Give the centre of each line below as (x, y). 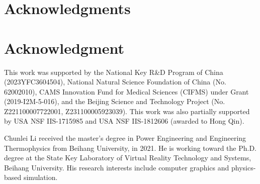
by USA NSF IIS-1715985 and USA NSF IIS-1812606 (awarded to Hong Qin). (124, 121)
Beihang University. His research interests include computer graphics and (117, 167)
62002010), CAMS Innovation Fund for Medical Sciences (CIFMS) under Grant (126, 91)
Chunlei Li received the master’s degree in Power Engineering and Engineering (125, 138)
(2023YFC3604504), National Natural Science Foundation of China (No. (115, 82)
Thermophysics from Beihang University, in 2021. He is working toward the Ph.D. (130, 148)
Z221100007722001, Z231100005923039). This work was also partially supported (127, 111)
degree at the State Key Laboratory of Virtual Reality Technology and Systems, (128, 158)
